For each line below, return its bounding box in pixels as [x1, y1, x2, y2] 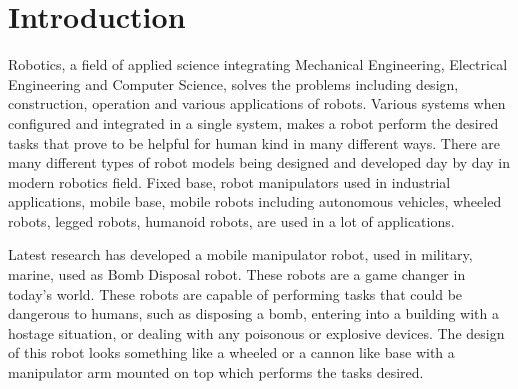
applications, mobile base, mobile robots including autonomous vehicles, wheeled [8, 191, 502, 212]
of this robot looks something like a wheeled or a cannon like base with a [8, 342, 455, 363]
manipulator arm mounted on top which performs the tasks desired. [8, 362, 424, 383]
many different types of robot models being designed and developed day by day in [8, 152, 510, 173]
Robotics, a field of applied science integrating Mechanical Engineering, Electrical [8, 54, 508, 75]
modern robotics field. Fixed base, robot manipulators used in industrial [8, 171, 451, 192]
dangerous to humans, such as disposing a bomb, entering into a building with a [8, 303, 499, 324]
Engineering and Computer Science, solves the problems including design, [8, 73, 459, 94]
